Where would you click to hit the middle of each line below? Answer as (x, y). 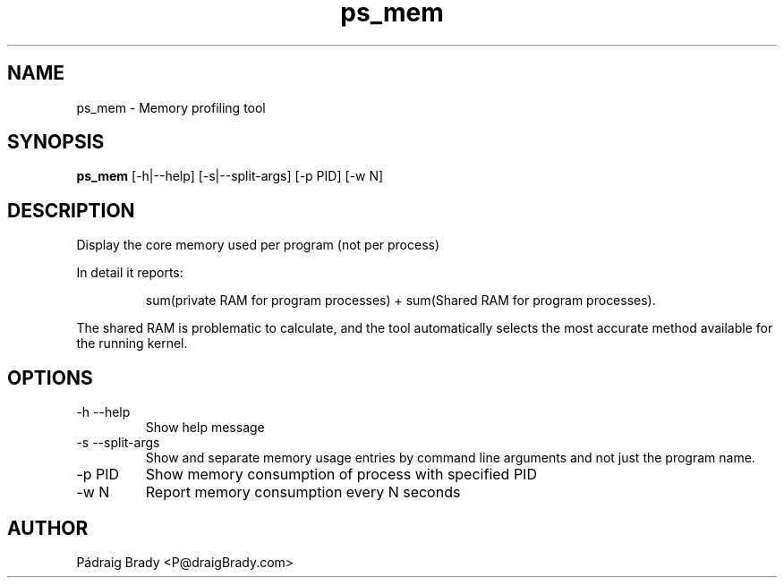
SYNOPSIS (56, 142)
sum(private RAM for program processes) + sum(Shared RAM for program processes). (401, 301)
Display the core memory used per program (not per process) (258, 245)
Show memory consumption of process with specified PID (341, 475)
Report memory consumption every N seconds (303, 492)
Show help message (205, 428)
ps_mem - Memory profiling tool (171, 107)
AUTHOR (48, 528)
